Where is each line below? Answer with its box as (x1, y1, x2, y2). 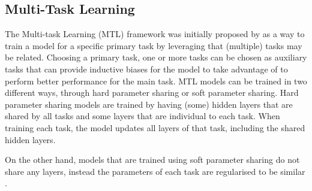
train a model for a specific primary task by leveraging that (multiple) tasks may (5, 39, 302, 51)
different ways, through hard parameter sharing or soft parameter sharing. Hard (5, 86, 299, 99)
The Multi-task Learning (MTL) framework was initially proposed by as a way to (5, 28, 305, 40)
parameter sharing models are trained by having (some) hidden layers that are (5, 98, 293, 110)
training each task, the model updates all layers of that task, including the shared (5, 121, 305, 134)
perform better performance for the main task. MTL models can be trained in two (5, 74, 307, 87)
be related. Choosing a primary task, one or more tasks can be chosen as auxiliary (5, 51, 307, 63)
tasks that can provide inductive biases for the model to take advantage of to (5, 62, 288, 75)
